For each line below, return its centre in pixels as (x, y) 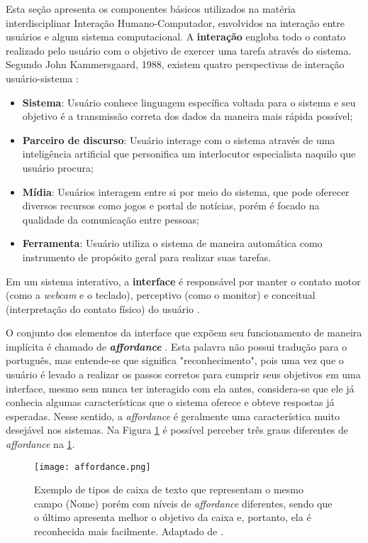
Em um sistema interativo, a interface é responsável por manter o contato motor (183, 281)
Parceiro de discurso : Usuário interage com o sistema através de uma (179, 139)
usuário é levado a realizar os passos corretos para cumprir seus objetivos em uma (183, 374)
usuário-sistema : (42, 78)
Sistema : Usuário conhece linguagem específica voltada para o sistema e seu (189, 102)
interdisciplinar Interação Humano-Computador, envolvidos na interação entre (175, 22)
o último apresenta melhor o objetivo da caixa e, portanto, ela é (173, 517)
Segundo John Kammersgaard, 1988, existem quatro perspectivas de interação (175, 64)
